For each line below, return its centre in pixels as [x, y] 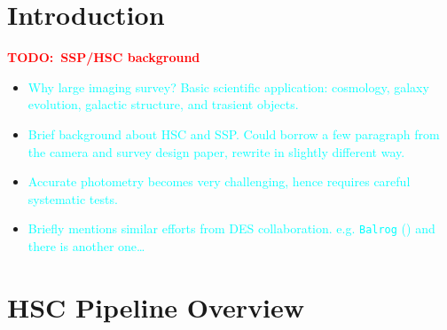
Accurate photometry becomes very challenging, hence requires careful [219, 181]
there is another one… [86, 245]
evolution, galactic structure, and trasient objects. [163, 104]
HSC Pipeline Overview [156, 306]
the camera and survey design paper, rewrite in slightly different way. [216, 151]
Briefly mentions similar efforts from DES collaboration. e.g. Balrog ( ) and [231, 228]
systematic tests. [73, 198]
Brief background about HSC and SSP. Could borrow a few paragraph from [234, 134]
